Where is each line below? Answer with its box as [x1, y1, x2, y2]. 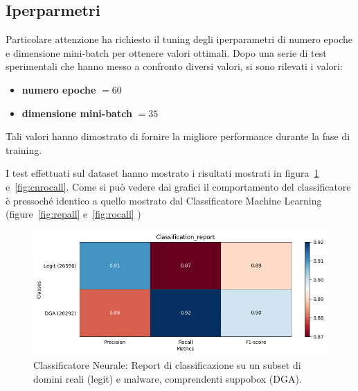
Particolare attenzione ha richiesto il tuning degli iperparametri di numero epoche [6, 32, 353, 46]
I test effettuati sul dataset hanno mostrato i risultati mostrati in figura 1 [6, 166, 319, 180]
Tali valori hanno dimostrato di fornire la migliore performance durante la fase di [6, 129, 350, 144]
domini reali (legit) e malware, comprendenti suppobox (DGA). [33, 371, 302, 385]
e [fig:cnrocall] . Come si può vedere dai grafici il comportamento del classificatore [6, 179, 351, 193]
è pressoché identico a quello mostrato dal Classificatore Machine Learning [6, 193, 322, 207]
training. [6, 142, 42, 157]
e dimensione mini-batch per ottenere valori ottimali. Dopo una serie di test [6, 45, 327, 60]
